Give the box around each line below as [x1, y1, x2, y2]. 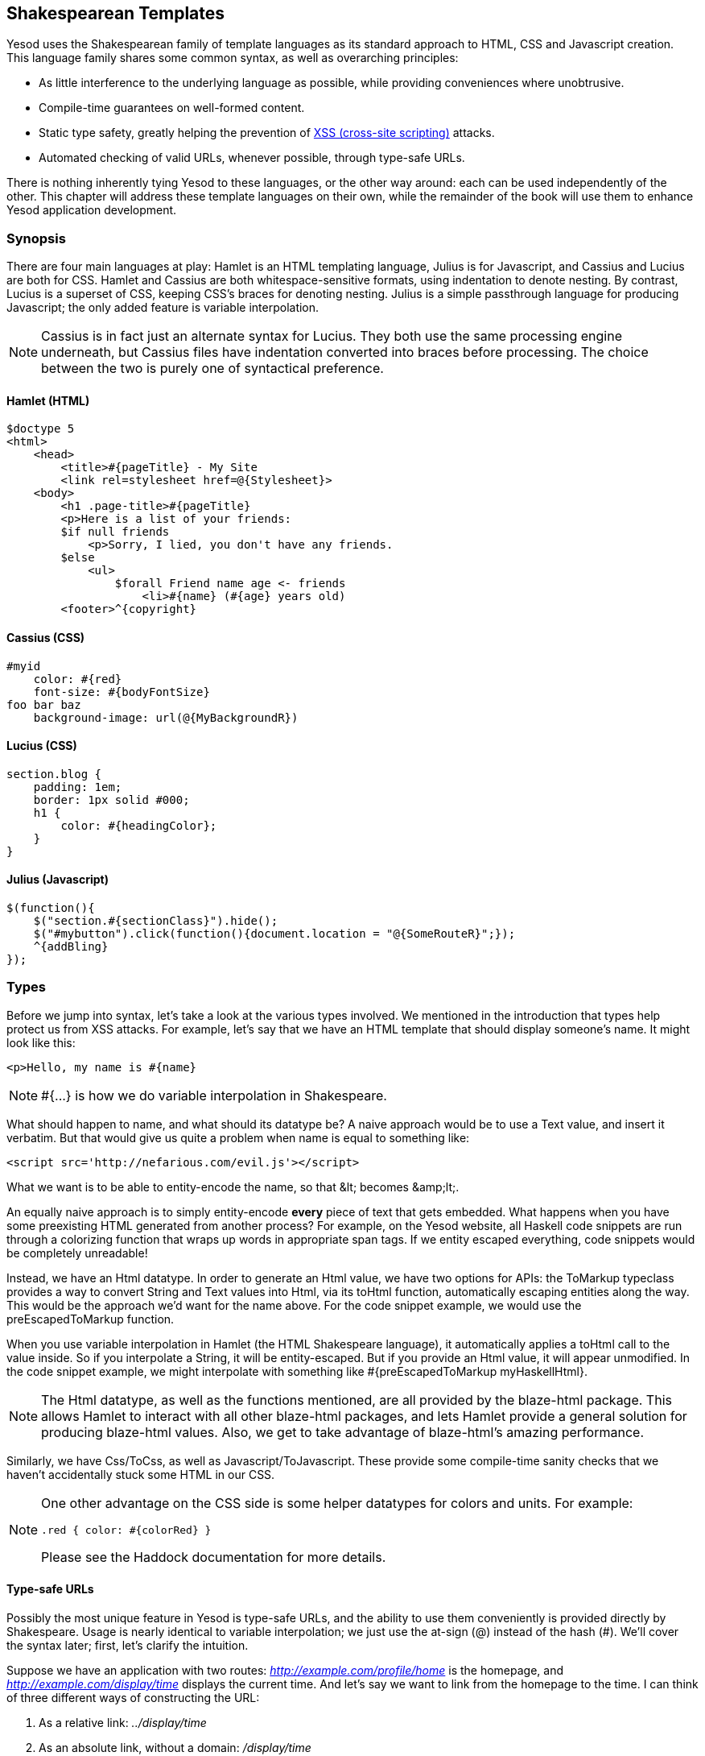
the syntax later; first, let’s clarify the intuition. [6, 1638, 249, 1653]
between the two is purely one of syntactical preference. [41, 360, 384, 377]
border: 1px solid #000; [33, 793, 190, 806]
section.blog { [6, 767, 102, 781]
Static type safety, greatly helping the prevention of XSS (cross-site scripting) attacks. [39, 126, 495, 140]
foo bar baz [6, 698, 81, 711]
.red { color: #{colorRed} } [41, 1523, 212, 1536]
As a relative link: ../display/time [39, 1716, 207, 1730]
